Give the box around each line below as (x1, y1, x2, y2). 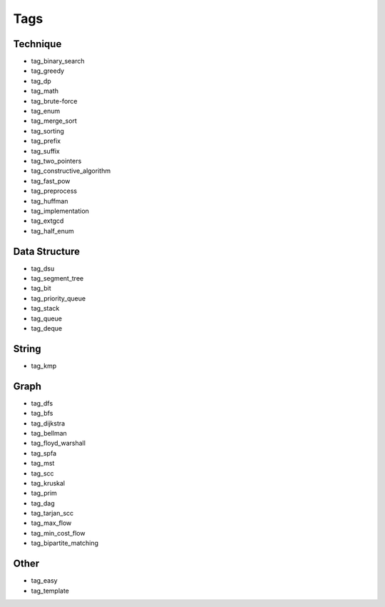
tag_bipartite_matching (31, 539, 99, 548)
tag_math (31, 86, 58, 96)
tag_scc (31, 468, 54, 478)
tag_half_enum (31, 226, 74, 235)
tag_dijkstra (31, 418, 66, 428)
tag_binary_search (31, 57, 85, 66)
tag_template (31, 586, 69, 595)
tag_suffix (31, 146, 60, 155)
